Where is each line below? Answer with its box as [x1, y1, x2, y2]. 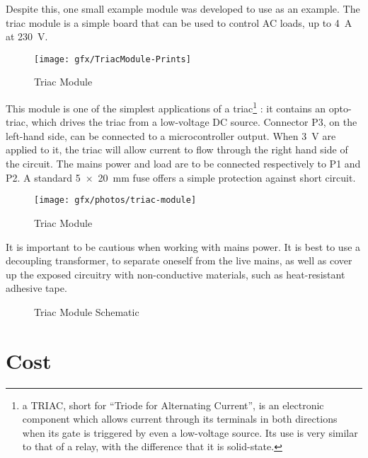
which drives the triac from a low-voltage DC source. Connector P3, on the [31, 114, 357, 129]
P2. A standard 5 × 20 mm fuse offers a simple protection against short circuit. [6, 170, 356, 184]
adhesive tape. [6, 281, 67, 295]
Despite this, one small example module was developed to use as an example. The [6, 1, 360, 16]
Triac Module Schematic [34, 304, 139, 319]
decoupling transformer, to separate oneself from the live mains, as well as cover [6, 253, 352, 268]
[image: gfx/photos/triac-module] [34, 195, 197, 206]
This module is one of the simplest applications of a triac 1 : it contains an [6, 99, 326, 115]
